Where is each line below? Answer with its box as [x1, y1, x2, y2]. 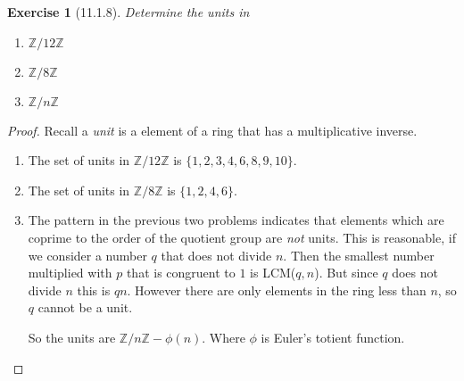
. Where [202, 327, 245, 346]
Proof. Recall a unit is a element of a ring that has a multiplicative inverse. [7, 120, 418, 139]
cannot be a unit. [37, 298, 133, 317]
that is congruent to [126, 263, 236, 282]
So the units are [28, 327, 116, 346]
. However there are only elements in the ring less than [127, 280, 427, 299]
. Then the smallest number [283, 245, 435, 264]
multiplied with [28, 263, 112, 282]
